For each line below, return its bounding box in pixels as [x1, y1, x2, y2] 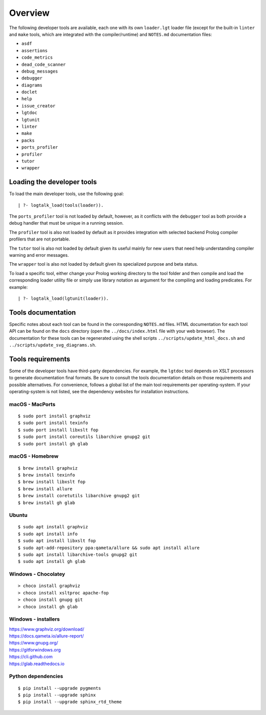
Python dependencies [9, 673, 64, 680]
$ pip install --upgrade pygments [18, 685, 101, 691]
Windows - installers [9, 616, 60, 623]
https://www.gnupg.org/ [9, 640, 59, 646]
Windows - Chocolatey [9, 571, 66, 578]
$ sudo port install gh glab [18, 441, 88, 446]
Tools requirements [9, 355, 70, 363]
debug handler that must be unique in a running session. [9, 220, 124, 226]
